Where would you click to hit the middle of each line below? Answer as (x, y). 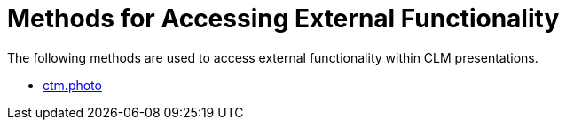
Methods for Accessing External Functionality (283, 19)
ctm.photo (72, 85)
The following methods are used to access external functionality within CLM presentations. (273, 57)
